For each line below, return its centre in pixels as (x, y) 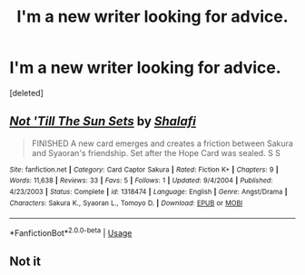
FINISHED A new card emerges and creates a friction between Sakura (162, 143)
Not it (25, 262)
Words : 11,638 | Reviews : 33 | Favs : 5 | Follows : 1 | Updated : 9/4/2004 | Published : (141, 181)
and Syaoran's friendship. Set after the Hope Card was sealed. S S (156, 152)
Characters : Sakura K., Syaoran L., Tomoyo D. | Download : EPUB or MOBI (126, 203)
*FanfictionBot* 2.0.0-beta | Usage (71, 232)
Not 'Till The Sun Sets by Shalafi (103, 121)
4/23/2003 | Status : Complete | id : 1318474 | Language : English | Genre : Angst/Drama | (148, 192)
